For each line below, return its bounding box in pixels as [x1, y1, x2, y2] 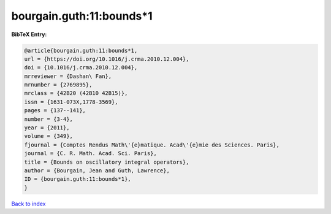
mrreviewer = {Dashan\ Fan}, [24, 72, 112, 80]
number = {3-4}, [24, 115, 74, 123]
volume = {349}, [24, 132, 74, 140]
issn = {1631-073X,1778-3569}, [24, 98, 119, 105]
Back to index [11, 200, 46, 207]
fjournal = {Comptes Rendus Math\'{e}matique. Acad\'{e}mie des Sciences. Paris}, [24, 141, 280, 148]
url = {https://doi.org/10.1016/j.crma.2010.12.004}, [24, 55, 189, 63]
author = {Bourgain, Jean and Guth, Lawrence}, [24, 167, 170, 174]
